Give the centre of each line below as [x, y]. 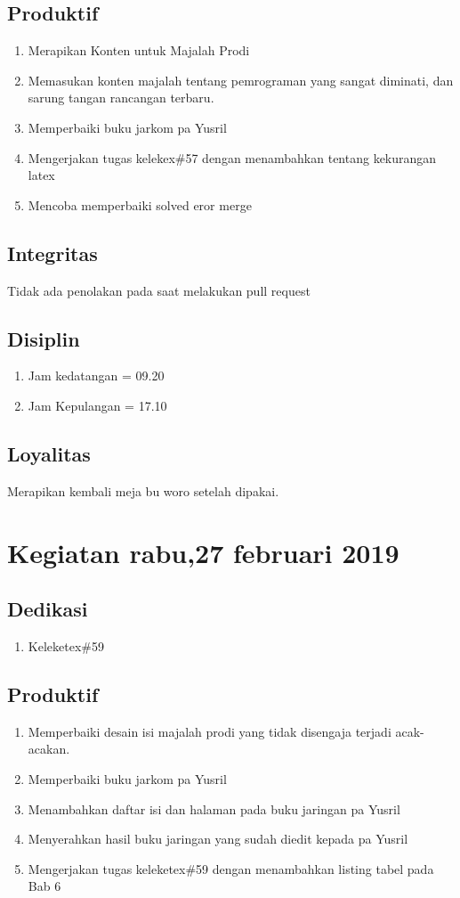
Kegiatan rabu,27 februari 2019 [203, 552]
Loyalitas [49, 453]
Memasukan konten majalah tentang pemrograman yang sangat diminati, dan [241, 80]
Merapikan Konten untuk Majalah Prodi [139, 50]
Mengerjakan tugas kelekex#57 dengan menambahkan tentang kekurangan [232, 157]
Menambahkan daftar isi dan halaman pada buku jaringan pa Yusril [214, 808]
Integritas [52, 253]
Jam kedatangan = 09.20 [96, 376]
